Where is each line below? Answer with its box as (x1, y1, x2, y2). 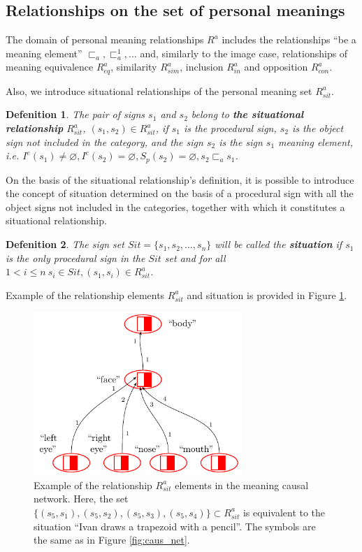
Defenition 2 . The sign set (6, 237, 124, 252)
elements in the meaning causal (175, 477, 309, 492)
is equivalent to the (242, 504, 326, 519)
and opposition (244, 59, 308, 74)
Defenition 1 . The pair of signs (6, 107, 145, 122)
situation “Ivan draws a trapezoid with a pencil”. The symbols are (34, 518, 316, 533)
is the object (292, 121, 344, 136)
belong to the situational (191, 107, 304, 122)
